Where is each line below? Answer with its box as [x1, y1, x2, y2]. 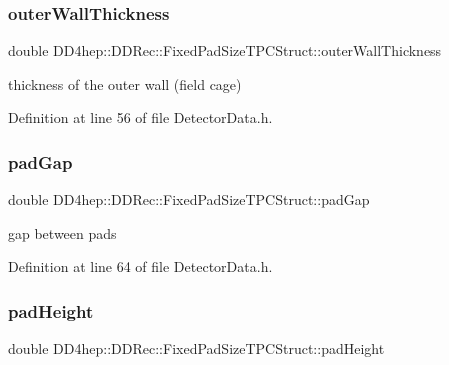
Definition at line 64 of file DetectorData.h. [8, 256, 273, 277]
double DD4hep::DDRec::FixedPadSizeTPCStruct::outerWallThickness [8, 40, 442, 61]
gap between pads [8, 222, 117, 243]
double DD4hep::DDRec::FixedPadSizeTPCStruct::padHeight [8, 338, 385, 359]
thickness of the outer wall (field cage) [8, 73, 242, 94]
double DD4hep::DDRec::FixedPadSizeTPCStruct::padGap [8, 189, 370, 210]
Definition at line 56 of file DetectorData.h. [8, 107, 273, 128]
